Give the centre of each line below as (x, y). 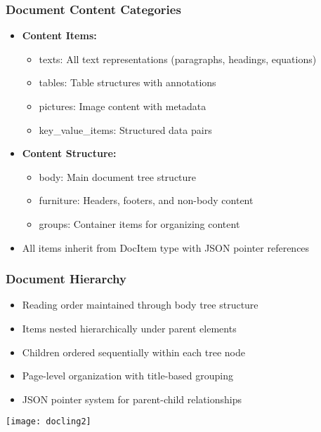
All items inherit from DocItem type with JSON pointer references (166, 247)
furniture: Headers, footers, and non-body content (146, 200)
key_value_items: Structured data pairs (125, 129)
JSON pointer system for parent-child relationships (132, 399)
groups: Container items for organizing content (139, 223)
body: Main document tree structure (118, 176)
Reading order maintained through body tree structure (140, 305)
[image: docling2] (48, 422)
